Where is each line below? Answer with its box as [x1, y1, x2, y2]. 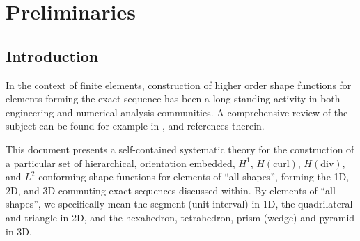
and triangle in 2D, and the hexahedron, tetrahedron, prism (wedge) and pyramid [6, 210, 355, 224]
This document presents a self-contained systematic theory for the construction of [6, 141, 354, 156]
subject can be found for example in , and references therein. [6, 118, 265, 133]
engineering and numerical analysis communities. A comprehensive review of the [6, 104, 348, 119]
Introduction [6, 45, 99, 66]
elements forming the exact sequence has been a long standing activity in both [6, 91, 341, 106]
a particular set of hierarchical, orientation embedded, [6, 155, 235, 170]
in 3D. [6, 224, 32, 238]
